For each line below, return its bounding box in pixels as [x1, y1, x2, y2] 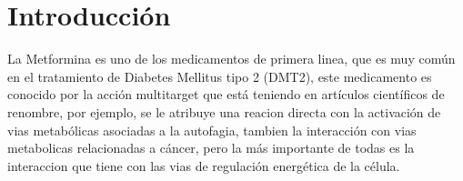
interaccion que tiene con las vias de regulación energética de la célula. [7, 156, 400, 175]
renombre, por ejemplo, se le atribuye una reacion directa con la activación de [7, 102, 441, 121]
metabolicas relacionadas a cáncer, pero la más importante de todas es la [7, 138, 415, 157]
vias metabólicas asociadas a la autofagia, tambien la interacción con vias [7, 120, 417, 139]
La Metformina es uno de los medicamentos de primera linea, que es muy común [7, 49, 456, 68]
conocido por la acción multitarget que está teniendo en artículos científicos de [7, 85, 445, 104]
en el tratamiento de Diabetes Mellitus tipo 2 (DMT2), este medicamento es [7, 66, 432, 85]
